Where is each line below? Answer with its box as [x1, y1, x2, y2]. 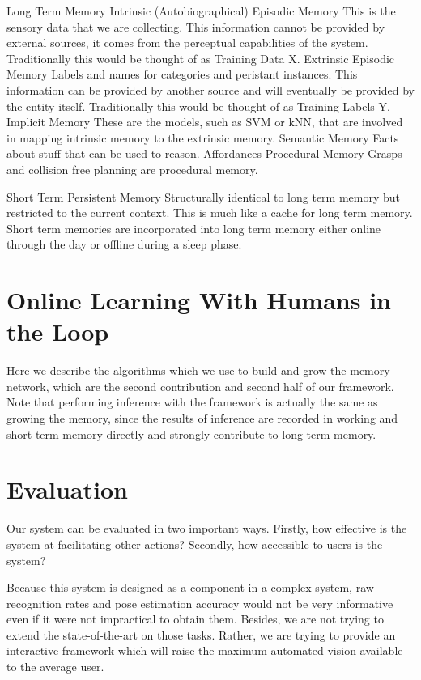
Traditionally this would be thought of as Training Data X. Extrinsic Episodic [6, 49, 395, 66]
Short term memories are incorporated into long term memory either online [6, 219, 381, 236]
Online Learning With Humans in [6, 283, 391, 317]
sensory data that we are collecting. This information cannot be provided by [6, 18, 385, 35]
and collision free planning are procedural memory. [6, 160, 258, 177]
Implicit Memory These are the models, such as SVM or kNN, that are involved [6, 113, 403, 130]
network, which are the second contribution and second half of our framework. [6, 377, 394, 394]
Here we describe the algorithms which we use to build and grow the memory [6, 362, 390, 379]
